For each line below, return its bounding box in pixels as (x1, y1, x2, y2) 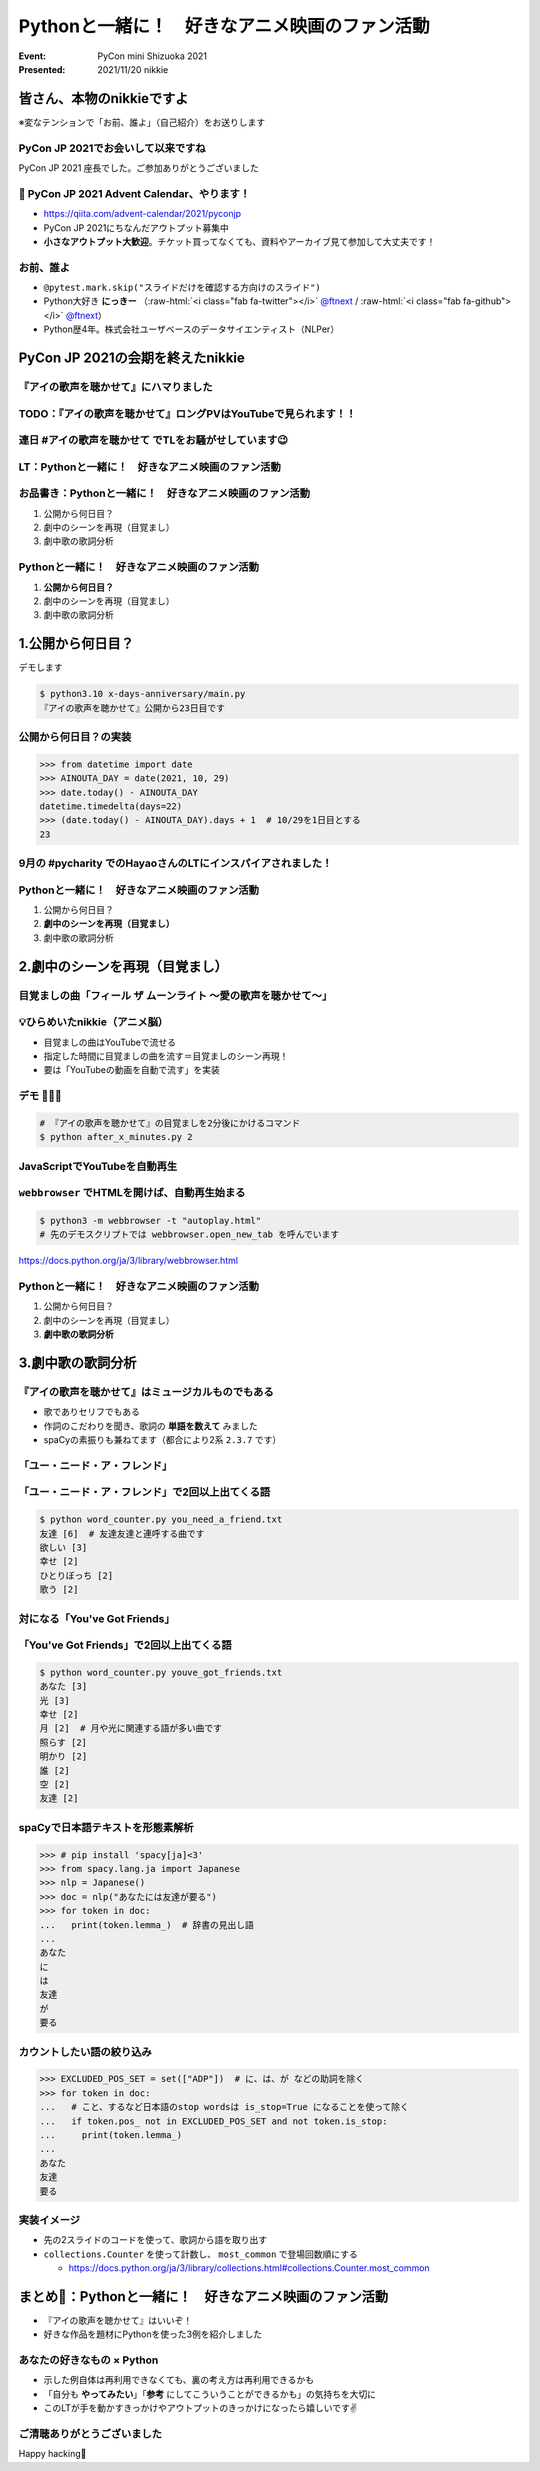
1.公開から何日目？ (18, 635, 135, 652)
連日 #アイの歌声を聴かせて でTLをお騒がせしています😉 (18, 433, 289, 447)
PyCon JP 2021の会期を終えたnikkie (18, 350, 245, 367)
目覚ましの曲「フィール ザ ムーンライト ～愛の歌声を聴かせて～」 (18, 988, 333, 1002)
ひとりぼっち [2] (39, 1570, 114, 1581)
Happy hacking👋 (18, 2448, 87, 2460)
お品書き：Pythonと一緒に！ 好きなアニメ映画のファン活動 (18, 486, 310, 500)
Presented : (18, 63, 66, 75)
